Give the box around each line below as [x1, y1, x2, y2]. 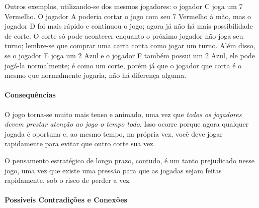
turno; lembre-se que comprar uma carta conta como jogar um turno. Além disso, [5, 40, 255, 51]
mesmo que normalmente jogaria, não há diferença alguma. [5, 70, 187, 80]
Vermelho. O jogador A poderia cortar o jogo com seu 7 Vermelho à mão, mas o [5, 11, 251, 21]
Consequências [5, 89, 56, 100]
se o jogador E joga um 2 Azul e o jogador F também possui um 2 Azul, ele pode [5, 50, 255, 60]
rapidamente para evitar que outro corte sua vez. [5, 138, 155, 149]
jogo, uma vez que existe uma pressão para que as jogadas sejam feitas [5, 165, 222, 175]
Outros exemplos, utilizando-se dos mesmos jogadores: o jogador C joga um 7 [5, 1, 243, 11]
